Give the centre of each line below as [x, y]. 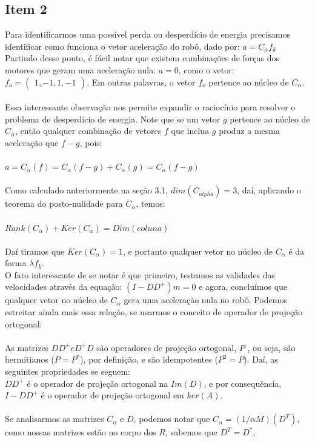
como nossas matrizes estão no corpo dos [81, 432]
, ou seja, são [271, 347]
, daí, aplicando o [269, 190]
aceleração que [32, 142]
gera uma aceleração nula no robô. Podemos [205, 300]
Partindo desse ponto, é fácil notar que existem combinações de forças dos [142, 58]
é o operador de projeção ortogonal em [112, 395]
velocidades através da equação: [64, 286]
